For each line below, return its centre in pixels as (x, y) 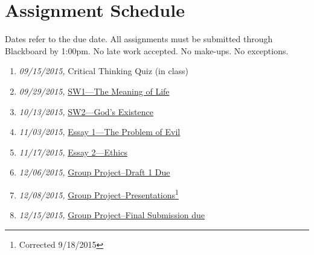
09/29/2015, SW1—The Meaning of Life (94, 91)
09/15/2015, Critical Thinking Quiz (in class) (104, 71)
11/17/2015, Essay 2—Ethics (73, 152)
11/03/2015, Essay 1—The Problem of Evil (100, 132)
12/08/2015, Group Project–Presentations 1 (99, 194)
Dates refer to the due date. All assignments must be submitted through (139, 39)
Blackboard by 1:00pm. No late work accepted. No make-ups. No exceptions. (147, 50)
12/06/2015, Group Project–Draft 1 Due (95, 172)
